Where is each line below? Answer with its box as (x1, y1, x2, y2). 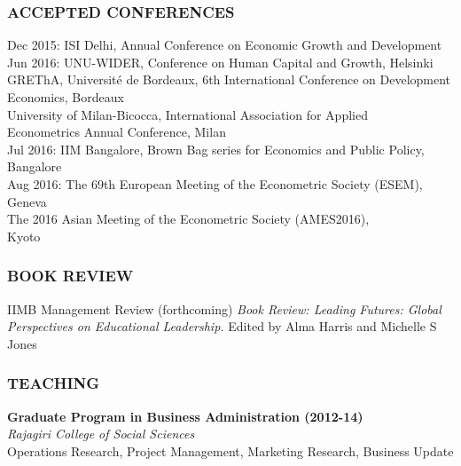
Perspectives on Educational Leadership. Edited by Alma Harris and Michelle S (7, 317, 437, 336)
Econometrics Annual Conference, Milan (7, 122, 226, 141)
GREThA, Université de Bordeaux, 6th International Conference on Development (7, 70, 451, 89)
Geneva (7, 192, 47, 210)
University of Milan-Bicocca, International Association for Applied (7, 105, 368, 123)
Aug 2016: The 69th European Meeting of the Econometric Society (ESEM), (7, 174, 423, 193)
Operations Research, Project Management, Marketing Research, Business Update (7, 441, 454, 460)
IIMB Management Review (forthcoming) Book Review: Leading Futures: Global (7, 299, 441, 318)
